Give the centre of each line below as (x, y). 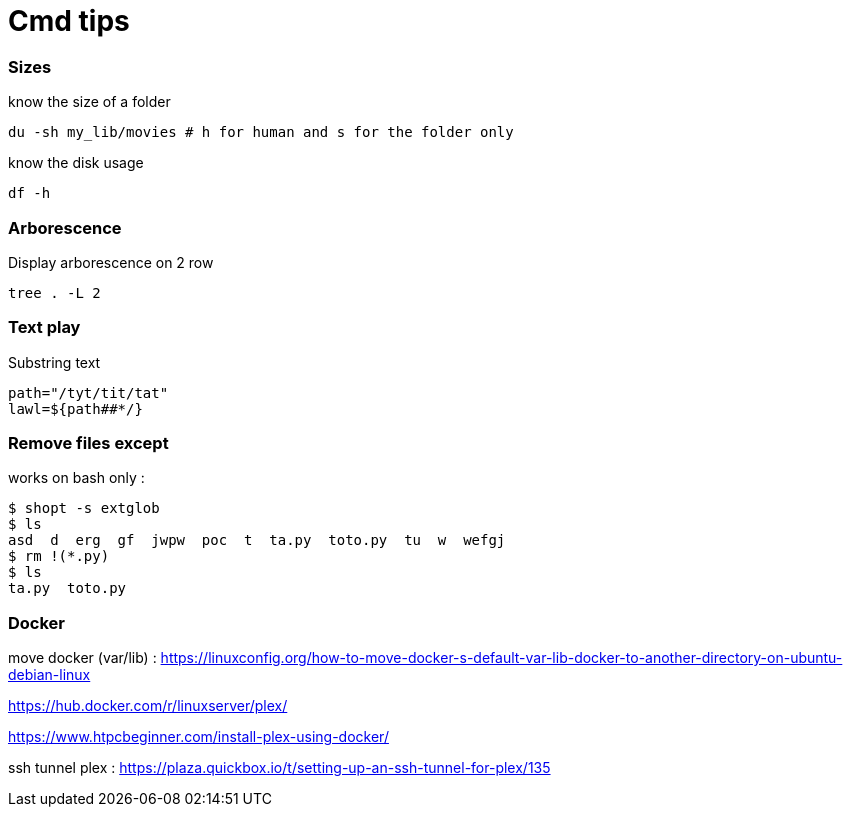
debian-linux (49, 675)
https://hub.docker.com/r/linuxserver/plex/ (148, 706)
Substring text (54, 362)
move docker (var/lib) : (82, 658)
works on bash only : (76, 478)
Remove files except (88, 443)
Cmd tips (69, 21)
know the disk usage (76, 163)
